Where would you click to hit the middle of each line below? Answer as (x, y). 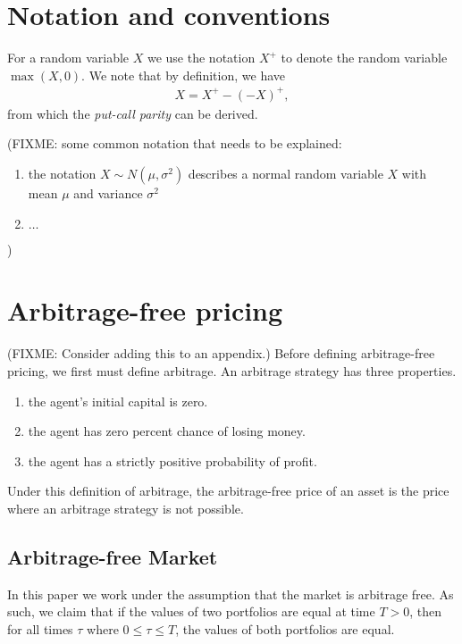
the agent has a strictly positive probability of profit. (172, 460)
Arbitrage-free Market (113, 556)
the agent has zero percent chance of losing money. (167, 431)
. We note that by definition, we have (184, 75)
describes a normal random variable (286, 174)
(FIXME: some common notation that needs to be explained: (175, 143)
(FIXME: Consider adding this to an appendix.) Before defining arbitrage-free (221, 353)
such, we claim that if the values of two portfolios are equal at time (191, 611)
